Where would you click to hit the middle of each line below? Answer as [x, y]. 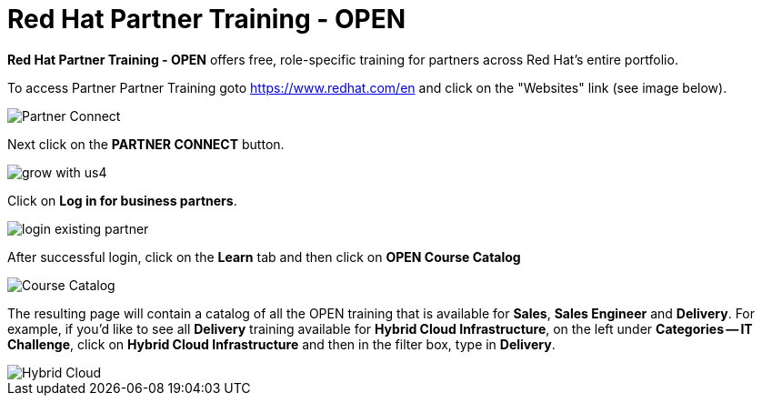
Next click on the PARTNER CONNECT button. [146, 144]
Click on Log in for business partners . [122, 200]
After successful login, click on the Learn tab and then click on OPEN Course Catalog [264, 257]
